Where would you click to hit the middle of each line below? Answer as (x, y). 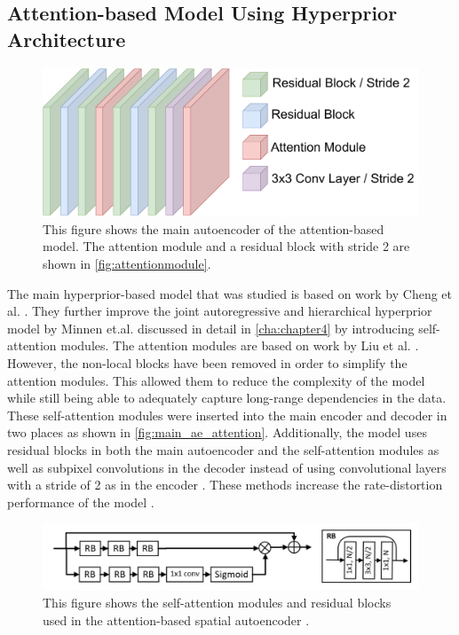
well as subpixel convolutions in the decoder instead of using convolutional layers (227, 467)
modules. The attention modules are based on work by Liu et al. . (240, 345)
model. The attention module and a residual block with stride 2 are (226, 246)
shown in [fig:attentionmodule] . (127, 264)
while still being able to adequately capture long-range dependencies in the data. (227, 398)
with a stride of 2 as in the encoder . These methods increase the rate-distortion (225, 485)
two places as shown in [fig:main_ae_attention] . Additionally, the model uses (217, 432)
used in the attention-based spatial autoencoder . (176, 619)
